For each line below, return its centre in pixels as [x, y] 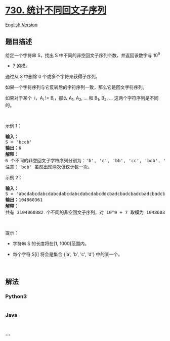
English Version [22, 25]
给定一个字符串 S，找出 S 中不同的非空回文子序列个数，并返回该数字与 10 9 [83, 55]
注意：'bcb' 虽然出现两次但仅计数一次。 [49, 167]
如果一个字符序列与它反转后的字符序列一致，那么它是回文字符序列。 [76, 87]
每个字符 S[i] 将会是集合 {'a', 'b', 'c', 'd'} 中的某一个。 [68, 254]
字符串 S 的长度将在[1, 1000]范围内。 [51, 243]
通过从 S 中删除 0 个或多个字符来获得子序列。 [53, 77]
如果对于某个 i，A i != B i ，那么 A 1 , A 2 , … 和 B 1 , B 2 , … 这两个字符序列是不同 [82, 99]
